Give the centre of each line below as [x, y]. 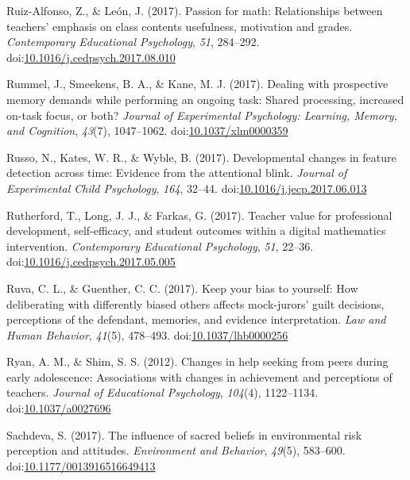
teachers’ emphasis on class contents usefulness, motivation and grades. [180, 26]
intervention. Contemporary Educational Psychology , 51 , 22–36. [160, 246]
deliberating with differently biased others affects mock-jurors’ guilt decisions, [195, 303]
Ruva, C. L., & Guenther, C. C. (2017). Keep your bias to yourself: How [182, 288]
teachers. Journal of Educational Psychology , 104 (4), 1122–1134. [162, 392]
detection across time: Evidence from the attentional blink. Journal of [177, 173]
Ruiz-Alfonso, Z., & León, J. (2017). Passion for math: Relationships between [195, 10]
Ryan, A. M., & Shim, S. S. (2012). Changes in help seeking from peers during [197, 361]
